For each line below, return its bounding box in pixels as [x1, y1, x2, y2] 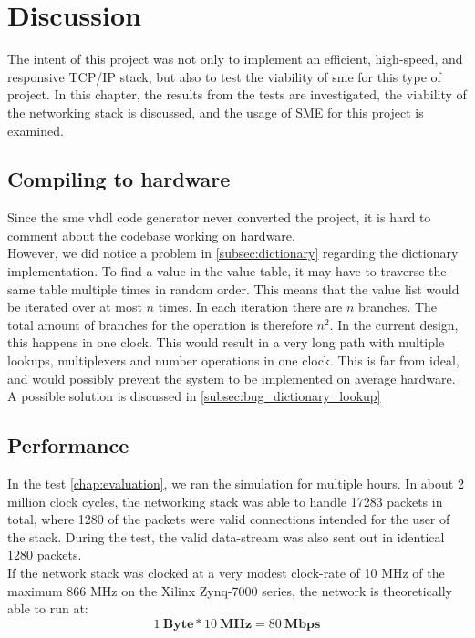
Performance [7, 431, 129, 459]
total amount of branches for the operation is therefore [7, 314, 313, 334]
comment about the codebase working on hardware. [7, 225, 295, 244]
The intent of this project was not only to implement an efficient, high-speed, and [7, 49, 463, 68]
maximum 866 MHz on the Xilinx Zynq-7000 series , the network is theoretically [7, 581, 452, 600]
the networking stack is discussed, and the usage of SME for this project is [7, 102, 424, 121]
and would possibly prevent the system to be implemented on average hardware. [7, 368, 456, 387]
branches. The [357, 297, 438, 316]
